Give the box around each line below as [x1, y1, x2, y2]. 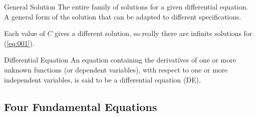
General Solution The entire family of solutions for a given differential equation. [4, 1, 248, 11]
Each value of [4, 28, 45, 38]
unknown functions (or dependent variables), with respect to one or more [4, 64, 228, 74]
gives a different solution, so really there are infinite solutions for [54, 28, 253, 38]
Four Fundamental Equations [4, 98, 157, 114]
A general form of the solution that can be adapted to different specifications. [4, 11, 242, 21]
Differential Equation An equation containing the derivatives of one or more [4, 54, 236, 65]
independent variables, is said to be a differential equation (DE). [4, 74, 201, 84]
